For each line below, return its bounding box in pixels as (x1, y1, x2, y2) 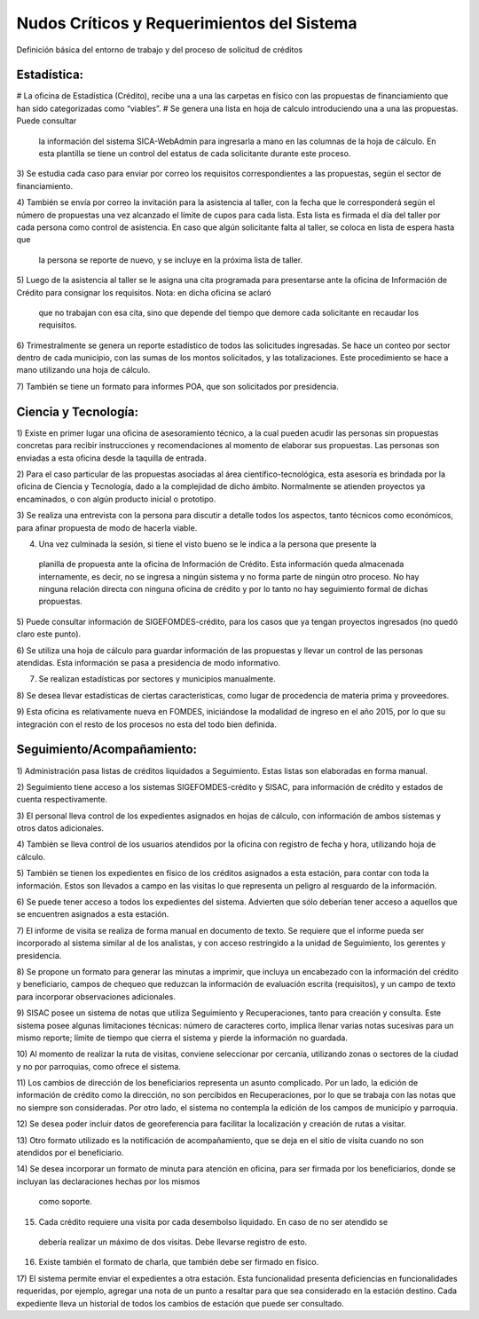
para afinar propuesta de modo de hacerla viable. (16, 522, 198, 533)
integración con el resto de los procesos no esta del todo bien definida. (16, 719, 277, 730)
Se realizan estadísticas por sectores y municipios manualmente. (38, 674, 277, 684)
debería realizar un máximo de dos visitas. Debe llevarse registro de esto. (38, 1236, 308, 1247)
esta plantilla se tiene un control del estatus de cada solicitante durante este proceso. (38, 148, 351, 159)
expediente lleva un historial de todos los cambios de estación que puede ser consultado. (16, 1298, 345, 1308)
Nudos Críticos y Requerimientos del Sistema (16, 13, 357, 33)
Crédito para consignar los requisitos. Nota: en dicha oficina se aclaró (16, 287, 271, 297)
